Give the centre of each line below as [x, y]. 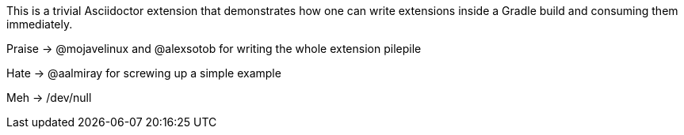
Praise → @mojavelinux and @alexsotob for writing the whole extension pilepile [214, 49]
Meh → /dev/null [49, 97]
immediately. [40, 24]
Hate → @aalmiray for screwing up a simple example [144, 73]
